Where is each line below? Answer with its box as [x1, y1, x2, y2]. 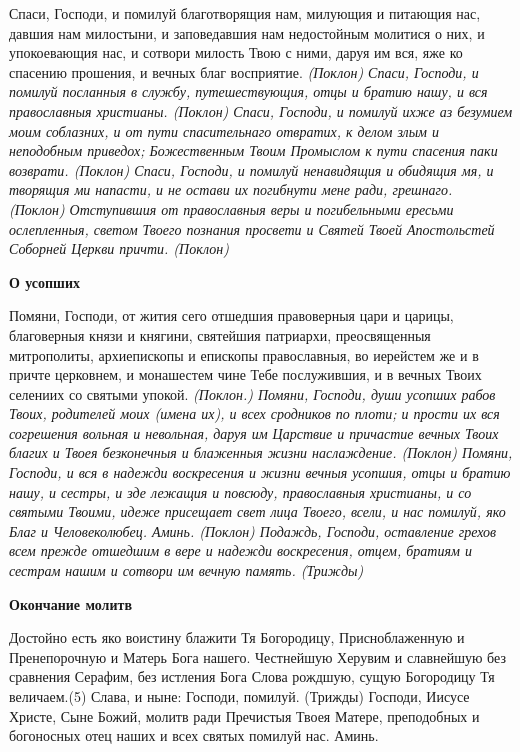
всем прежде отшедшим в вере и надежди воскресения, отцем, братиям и [9, 540, 472, 561]
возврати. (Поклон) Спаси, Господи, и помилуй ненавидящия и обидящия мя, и [9, 159, 494, 180]
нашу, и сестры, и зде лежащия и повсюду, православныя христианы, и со [9, 481, 472, 502]
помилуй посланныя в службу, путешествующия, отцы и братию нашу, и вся [9, 81, 488, 102]
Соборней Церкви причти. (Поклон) [9, 238, 229, 259]
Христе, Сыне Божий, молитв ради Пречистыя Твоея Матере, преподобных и [9, 705, 480, 726]
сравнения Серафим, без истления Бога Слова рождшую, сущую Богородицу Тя [9, 666, 495, 687]
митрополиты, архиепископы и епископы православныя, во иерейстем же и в [9, 344, 479, 365]
